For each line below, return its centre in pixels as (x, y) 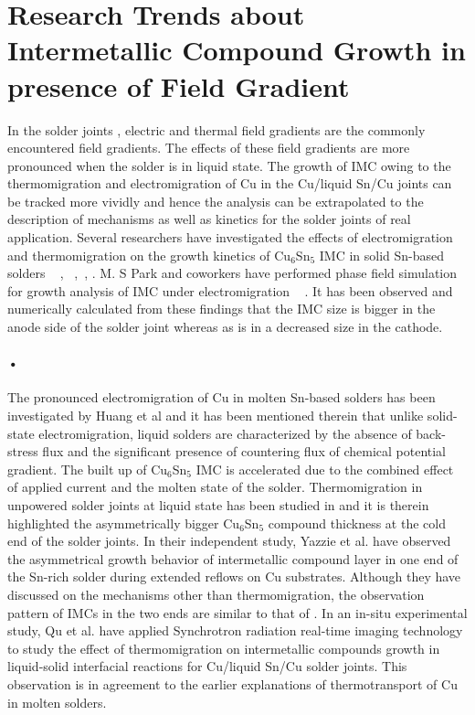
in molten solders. (57, 702)
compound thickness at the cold (357, 523)
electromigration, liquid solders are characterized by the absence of (225, 433)
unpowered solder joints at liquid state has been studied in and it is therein (218, 504)
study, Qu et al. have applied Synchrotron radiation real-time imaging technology (235, 630)
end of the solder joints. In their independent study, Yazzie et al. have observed (229, 541)
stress (23, 451)
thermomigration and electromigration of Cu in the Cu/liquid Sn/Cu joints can (230, 183)
